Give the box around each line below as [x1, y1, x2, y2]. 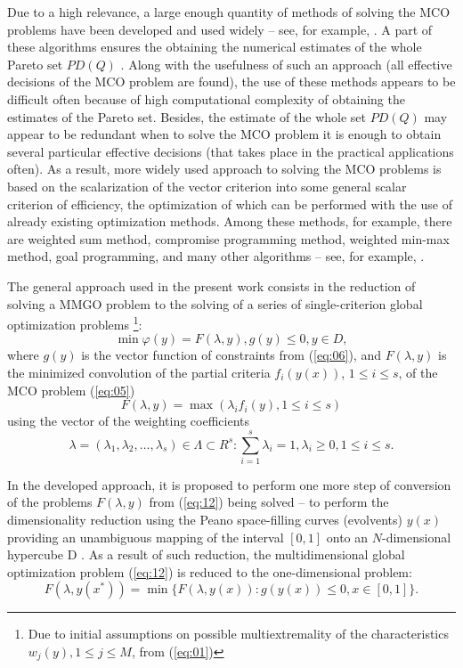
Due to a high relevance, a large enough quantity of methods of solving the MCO [7, 3, 451, 20]
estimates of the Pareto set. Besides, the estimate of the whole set [7, 107, 366, 126]
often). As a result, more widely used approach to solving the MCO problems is [7, 159, 442, 178]
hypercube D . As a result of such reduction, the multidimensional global [7, 545, 405, 564]
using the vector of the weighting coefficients [7, 411, 249, 430]
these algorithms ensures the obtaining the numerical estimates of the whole [7, 37, 422, 56]
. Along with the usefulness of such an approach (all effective [120, 54, 452, 73]
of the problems [7, 493, 93, 511]
